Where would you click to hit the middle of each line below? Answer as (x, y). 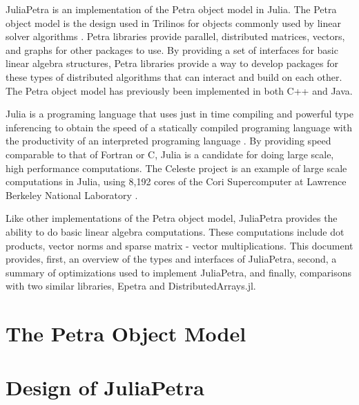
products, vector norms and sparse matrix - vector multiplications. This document (179, 245)
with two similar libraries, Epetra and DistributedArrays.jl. (131, 286)
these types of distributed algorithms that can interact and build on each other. (174, 76)
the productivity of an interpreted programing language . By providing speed (168, 141)
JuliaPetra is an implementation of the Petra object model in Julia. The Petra (171, 9)
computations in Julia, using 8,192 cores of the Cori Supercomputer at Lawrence (176, 181)
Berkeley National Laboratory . (72, 195)
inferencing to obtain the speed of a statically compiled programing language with (179, 127)
